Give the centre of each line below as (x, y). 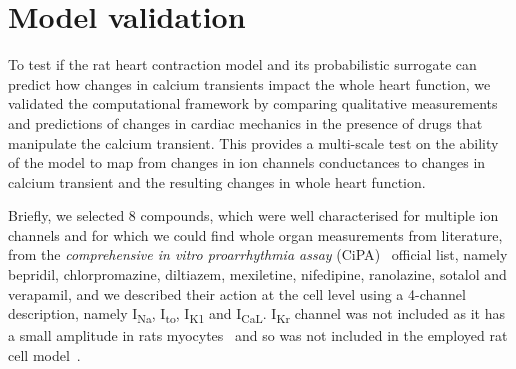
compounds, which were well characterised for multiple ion (319, 215)
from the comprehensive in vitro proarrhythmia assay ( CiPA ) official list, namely (258, 254)
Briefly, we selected (66, 215)
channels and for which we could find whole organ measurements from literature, (255, 234)
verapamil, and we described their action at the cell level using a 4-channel (237, 293)
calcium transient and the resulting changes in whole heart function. (217, 181)
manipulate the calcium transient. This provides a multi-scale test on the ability (253, 142)
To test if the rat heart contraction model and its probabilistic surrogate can (242, 64)
